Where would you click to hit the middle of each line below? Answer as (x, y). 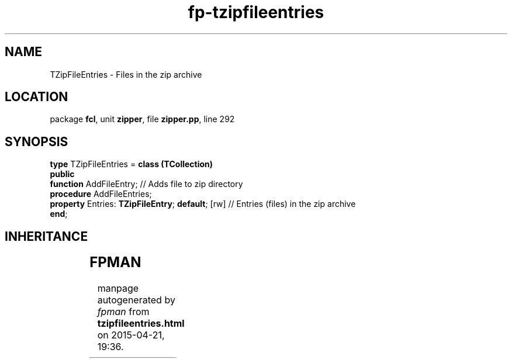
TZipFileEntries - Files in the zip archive (126, 74)
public (62, 174)
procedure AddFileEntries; (101, 194)
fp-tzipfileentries (256, 12)
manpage (118, 288)
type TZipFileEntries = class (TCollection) (132, 164)
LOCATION (37, 97)
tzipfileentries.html (141, 324)
